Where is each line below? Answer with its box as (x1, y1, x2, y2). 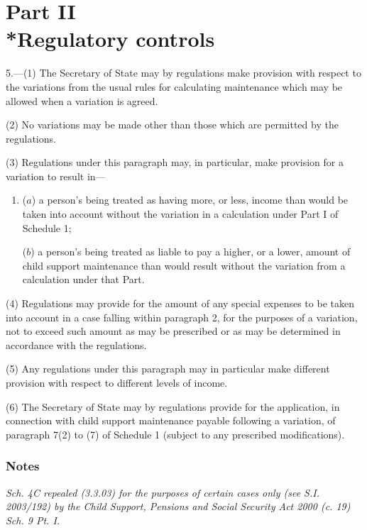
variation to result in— (6, 168, 106, 183)
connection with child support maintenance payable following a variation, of (6, 413, 336, 428)
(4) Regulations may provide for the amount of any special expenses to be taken (6, 296, 354, 311)
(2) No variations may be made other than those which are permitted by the (6, 117, 339, 132)
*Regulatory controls (6, 24, 215, 53)
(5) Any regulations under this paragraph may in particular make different (6, 361, 330, 376)
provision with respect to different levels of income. (6, 375, 228, 390)
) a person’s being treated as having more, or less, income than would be (31, 192, 349, 207)
